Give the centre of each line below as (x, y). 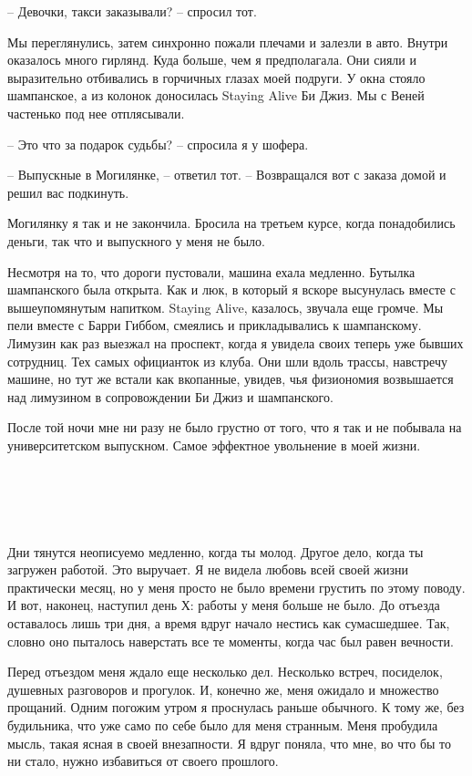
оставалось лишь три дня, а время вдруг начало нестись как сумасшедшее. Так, (229, 622)
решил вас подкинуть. (68, 192)
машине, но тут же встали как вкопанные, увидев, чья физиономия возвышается (231, 379)
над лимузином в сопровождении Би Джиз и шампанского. (170, 396)
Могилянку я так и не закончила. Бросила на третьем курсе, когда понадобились (231, 223)
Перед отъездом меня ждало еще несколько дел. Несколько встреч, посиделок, (225, 672)
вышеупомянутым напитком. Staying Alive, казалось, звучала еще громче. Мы (226, 307)
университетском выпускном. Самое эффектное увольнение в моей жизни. (214, 445)
